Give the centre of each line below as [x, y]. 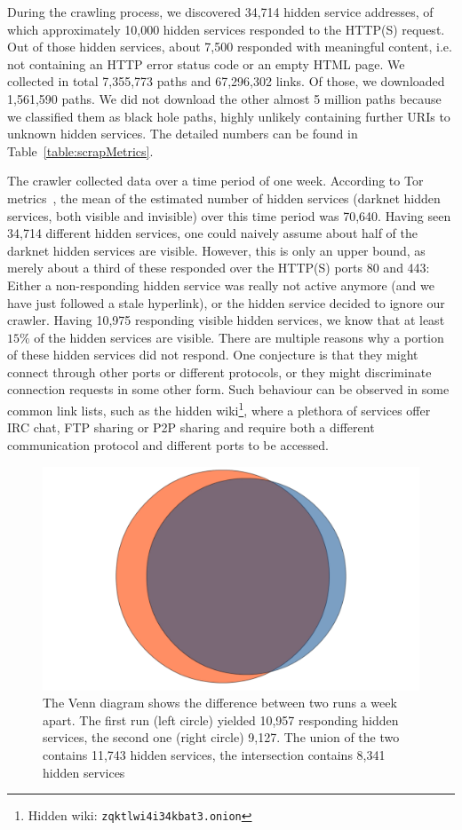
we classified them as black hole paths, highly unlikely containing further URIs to [229, 116]
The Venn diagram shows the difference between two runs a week [220, 703]
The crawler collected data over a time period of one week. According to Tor [215, 181]
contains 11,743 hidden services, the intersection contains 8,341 [214, 755]
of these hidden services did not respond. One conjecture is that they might [213, 355]
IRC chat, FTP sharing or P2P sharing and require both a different [191, 427]
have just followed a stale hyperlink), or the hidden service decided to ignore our [226, 302]
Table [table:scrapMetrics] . [80, 150]
